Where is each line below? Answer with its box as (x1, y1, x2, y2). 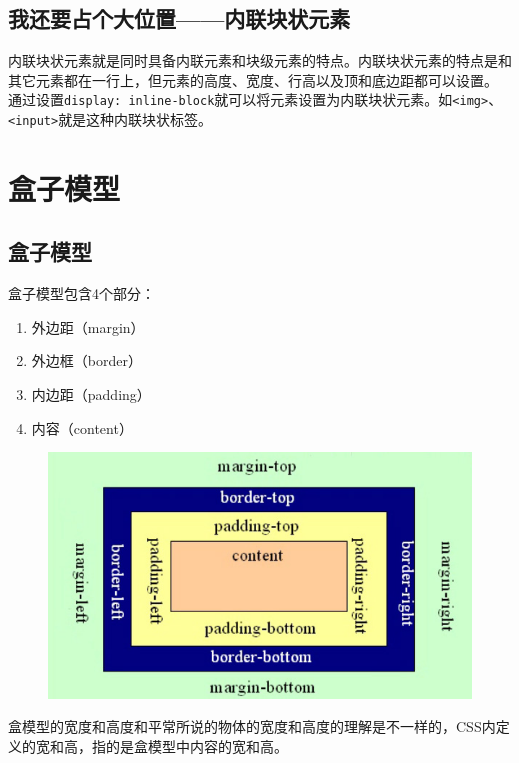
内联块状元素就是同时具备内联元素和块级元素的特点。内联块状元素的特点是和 (8, 50, 512, 71)
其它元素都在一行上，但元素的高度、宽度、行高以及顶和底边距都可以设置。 (8, 69, 498, 90)
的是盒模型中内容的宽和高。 (105, 735, 288, 756)
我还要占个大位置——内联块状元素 (8, 3, 351, 34)
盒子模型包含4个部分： (8, 283, 155, 304)
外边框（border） (31, 350, 142, 371)
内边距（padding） (31, 384, 151, 405)
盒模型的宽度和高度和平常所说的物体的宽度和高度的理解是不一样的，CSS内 (8, 716, 496, 737)
